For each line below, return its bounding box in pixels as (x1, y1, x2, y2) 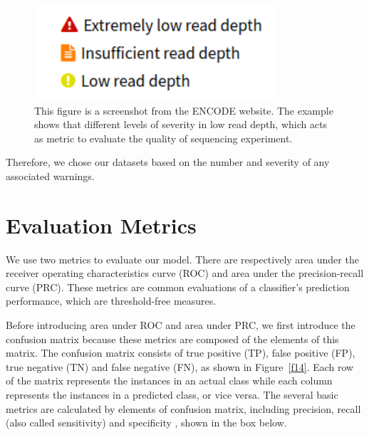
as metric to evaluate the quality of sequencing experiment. (34, 130, 293, 145)
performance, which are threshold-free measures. (6, 293, 217, 308)
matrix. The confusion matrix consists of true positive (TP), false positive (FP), (6, 345, 355, 360)
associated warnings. (6, 168, 95, 183)
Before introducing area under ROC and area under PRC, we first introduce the (6, 318, 355, 332)
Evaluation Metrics (6, 210, 197, 239)
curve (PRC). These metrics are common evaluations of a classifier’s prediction (6, 279, 350, 294)
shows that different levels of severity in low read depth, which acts (34, 117, 328, 132)
